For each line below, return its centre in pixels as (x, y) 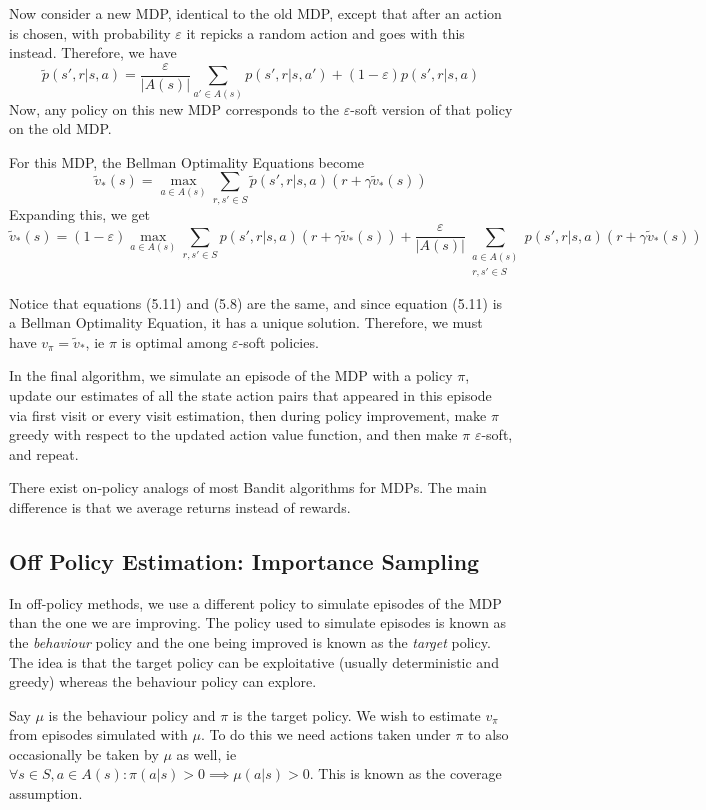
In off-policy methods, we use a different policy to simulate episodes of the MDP (255, 602)
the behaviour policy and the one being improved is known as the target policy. (250, 641)
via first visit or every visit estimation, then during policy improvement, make (248, 414)
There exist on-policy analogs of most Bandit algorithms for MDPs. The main (248, 487)
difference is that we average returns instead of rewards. (180, 506)
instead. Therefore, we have (93, 52)
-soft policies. (278, 341)
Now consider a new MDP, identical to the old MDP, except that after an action (255, 13)
